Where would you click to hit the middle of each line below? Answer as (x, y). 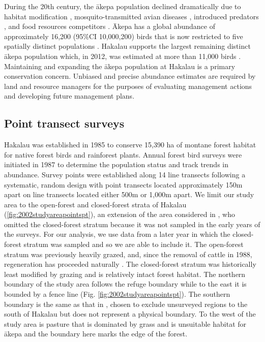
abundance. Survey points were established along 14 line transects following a (125, 174)
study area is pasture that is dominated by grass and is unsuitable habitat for (125, 323)
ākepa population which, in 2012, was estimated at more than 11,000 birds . (123, 56)
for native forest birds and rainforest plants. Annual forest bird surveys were (123, 154)
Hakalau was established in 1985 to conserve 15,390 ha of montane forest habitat (130, 145)
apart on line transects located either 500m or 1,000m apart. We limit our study (129, 194)
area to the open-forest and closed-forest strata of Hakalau (95, 204)
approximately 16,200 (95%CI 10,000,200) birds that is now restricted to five (124, 36)
